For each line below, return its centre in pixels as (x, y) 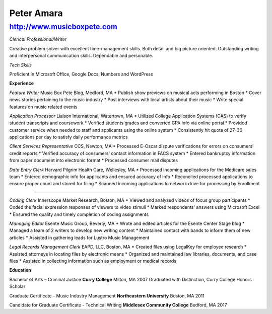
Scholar (17, 286)
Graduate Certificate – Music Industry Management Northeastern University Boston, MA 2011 (107, 296)
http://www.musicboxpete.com (63, 27)
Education (20, 270)
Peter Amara (36, 13)
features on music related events (43, 107)
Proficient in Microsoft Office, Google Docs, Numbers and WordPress (81, 74)
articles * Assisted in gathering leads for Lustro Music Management (79, 238)
